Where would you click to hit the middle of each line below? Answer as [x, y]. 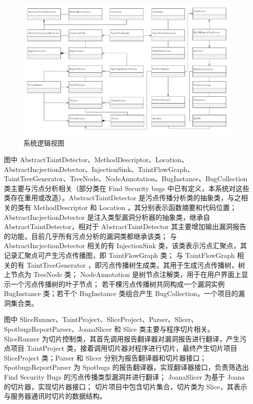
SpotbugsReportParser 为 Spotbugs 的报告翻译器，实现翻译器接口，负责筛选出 [126, 367]
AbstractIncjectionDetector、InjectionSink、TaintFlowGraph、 [99, 169]
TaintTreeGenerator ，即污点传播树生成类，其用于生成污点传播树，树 [136, 265]
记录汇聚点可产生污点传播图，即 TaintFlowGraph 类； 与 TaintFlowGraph [119, 255]
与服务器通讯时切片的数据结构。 [55, 396]
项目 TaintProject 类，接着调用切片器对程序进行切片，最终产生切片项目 [124, 348]
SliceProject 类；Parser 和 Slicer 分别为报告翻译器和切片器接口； [105, 357]
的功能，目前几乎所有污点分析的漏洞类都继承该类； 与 [90, 236]
